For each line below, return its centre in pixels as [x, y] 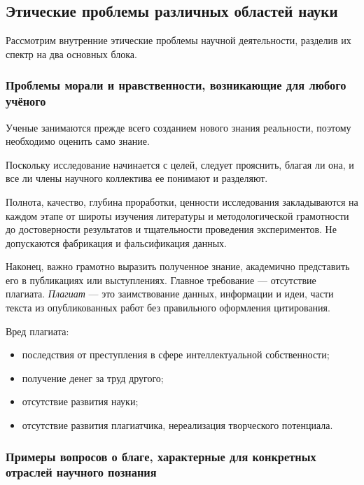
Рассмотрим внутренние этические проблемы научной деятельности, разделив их [178, 40]
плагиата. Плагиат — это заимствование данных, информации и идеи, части [170, 294]
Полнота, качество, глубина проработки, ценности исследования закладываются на [182, 201]
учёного [26, 101]
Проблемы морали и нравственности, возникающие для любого [176, 85]
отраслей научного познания [81, 472]
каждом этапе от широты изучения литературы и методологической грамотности [177, 215]
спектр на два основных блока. [71, 54]
